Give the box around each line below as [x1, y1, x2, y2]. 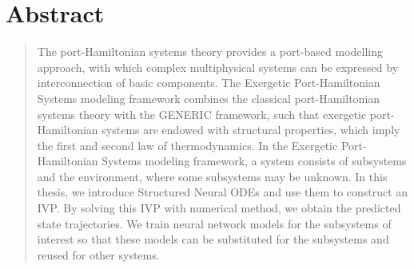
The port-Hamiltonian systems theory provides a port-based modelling [37, 43, 384, 60]
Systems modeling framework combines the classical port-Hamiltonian [37, 89, 380, 106]
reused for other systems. [37, 246, 160, 263]
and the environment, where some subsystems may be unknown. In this [37, 168, 388, 184]
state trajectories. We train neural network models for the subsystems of [37, 215, 392, 231]
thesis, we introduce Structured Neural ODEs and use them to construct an [37, 184, 408, 200]
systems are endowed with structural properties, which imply [102, 121, 400, 138]
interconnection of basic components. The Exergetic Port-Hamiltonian [37, 74, 380, 91]
